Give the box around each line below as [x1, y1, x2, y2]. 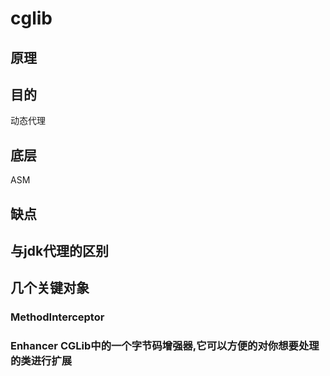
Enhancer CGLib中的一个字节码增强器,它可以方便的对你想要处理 [10, 339, 320, 353]
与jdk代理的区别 [10, 242, 110, 259]
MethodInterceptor [10, 310, 105, 324]
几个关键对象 [10, 280, 90, 297]
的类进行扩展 [10, 354, 73, 368]
